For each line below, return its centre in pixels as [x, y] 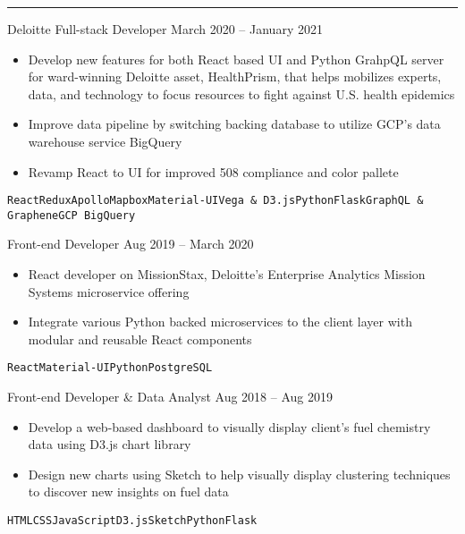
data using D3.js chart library [110, 444]
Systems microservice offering [109, 291]
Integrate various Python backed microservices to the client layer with [220, 322]
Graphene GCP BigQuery [72, 215]
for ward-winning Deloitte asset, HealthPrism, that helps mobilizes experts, [235, 76]
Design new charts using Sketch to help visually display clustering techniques [239, 474]
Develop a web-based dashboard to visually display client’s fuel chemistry [229, 426]
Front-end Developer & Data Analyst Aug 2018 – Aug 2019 [170, 397]
